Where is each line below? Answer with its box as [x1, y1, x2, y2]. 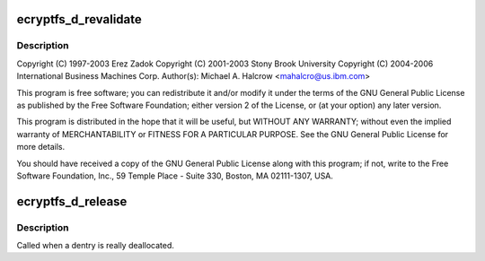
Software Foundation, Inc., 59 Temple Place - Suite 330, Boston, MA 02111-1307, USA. [16, 170, 334, 181]
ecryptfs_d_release [16, 194, 128, 209]
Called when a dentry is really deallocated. [16, 240, 175, 251]
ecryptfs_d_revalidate [16, 12, 143, 27]
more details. [16, 142, 66, 152]
